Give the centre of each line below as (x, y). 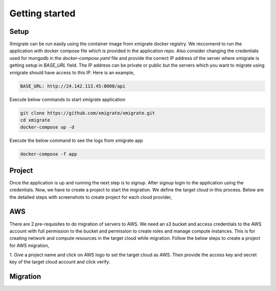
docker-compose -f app (49, 154)
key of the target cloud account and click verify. (60, 262)
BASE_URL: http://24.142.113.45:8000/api (73, 86)
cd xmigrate (35, 120)
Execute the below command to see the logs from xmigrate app (76, 140)
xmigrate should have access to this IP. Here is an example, (72, 72)
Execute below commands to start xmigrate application (67, 99)
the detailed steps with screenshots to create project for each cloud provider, (91, 197)
